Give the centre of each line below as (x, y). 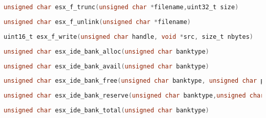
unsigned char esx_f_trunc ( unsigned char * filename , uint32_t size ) (121, 7)
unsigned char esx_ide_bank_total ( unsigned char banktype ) (106, 111)
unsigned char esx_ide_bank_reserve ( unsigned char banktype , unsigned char (134, 96)
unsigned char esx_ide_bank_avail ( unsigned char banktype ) (106, 66)
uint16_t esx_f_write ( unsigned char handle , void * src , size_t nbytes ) (128, 37)
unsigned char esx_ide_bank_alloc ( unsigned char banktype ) (106, 51)
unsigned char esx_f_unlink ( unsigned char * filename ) (97, 22)
